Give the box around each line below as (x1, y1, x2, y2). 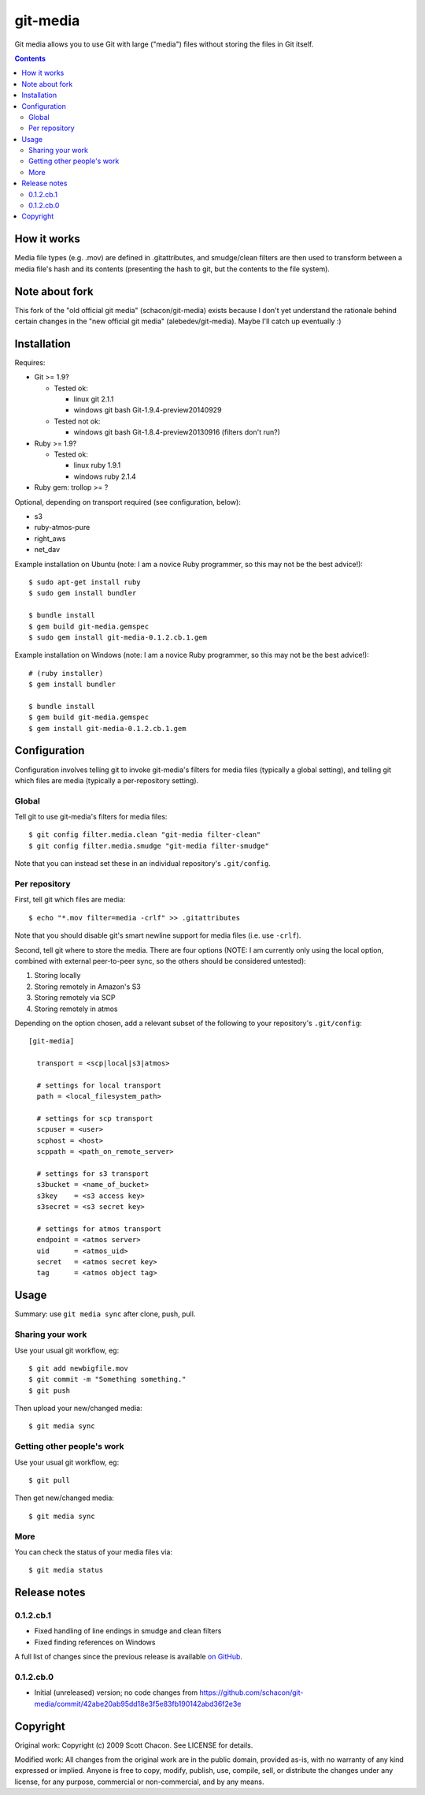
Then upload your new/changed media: (14, 1404, 142, 1413)
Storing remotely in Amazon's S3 (34, 982, 141, 991)
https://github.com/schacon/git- (199, 1688, 304, 1697)
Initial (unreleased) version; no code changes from (34, 1688, 198, 1697)
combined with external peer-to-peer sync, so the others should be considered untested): (14, 956, 306, 965)
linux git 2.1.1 (73, 394, 114, 404)
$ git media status (28, 1565, 104, 1575)
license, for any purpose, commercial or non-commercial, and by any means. (14, 1777, 264, 1786)
